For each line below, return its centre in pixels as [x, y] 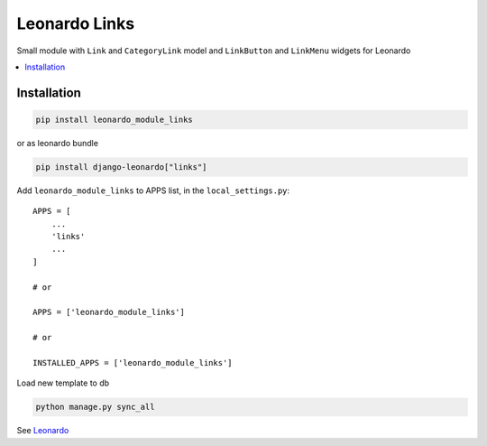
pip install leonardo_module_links [114, 119]
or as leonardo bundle [58, 143]
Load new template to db [63, 383]
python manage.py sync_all [95, 407]
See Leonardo [43, 431]
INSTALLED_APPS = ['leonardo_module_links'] [133, 362]
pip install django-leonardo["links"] [121, 167]
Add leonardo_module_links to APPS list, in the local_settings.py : [153, 190]
